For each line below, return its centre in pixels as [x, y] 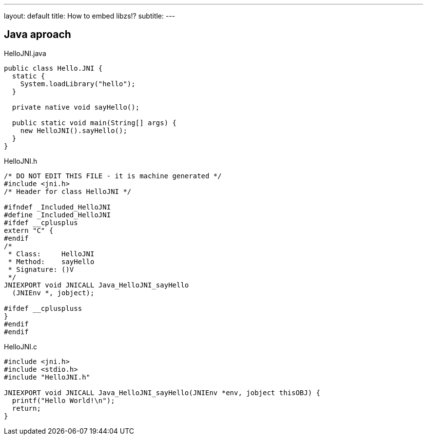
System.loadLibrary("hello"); [78, 84]
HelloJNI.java [25, 53]
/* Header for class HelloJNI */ [68, 191]
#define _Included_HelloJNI [58, 215]
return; [26, 408]
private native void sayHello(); [76, 107]
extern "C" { [29, 230]
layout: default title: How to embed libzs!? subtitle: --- [90, 16]
